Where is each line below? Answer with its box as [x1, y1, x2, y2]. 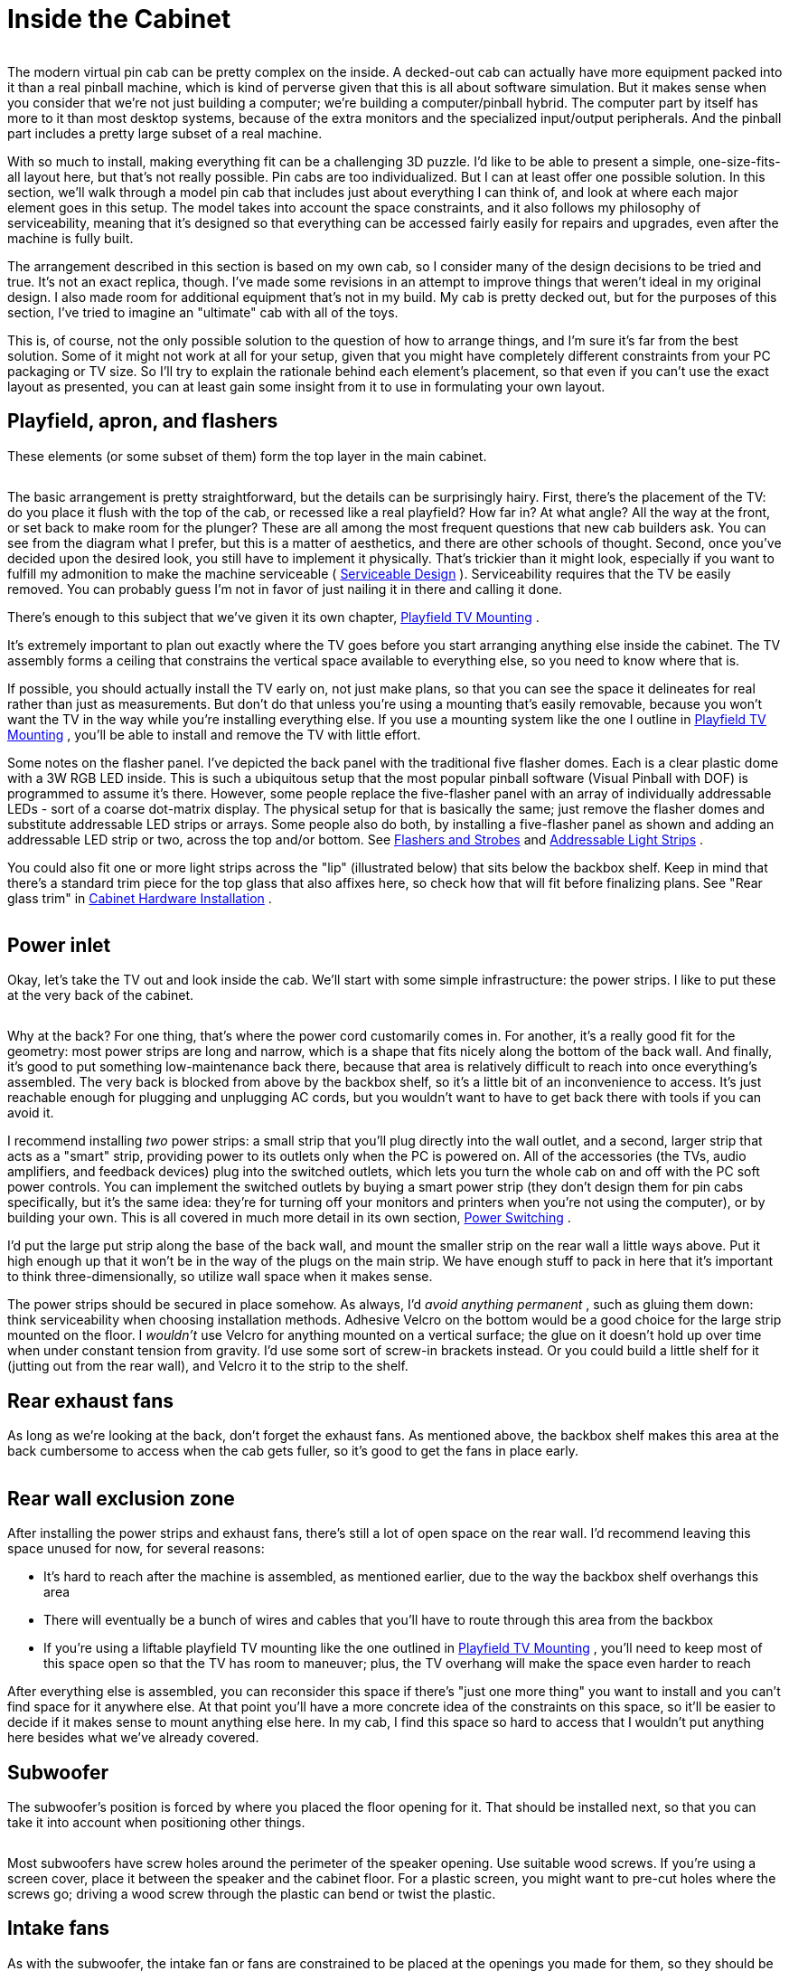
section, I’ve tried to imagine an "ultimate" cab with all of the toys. [7, 304, 399, 320]
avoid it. [7, 1105, 54, 1121]
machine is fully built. [7, 230, 134, 246]
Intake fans [7, 1917, 110, 1940]
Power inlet [7, 934, 111, 957]
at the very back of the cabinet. [7, 987, 194, 1004]
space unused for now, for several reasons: [7, 1541, 265, 1557]
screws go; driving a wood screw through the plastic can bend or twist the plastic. [7, 1885, 496, 1901]
